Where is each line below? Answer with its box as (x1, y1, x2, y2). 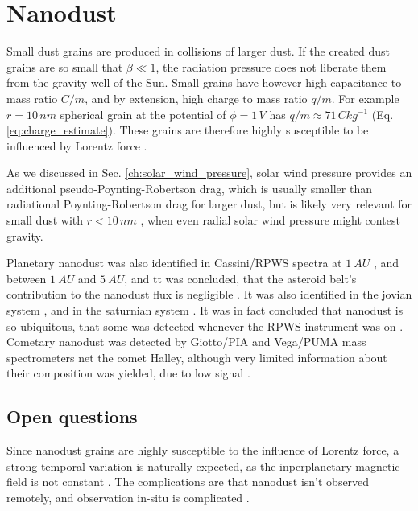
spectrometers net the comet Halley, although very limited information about (6, 348, 387, 365)
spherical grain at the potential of (60, 105, 226, 122)
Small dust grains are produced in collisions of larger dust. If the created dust (6, 43, 390, 60)
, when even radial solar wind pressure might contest (140, 212, 400, 229)
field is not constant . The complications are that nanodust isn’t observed (6, 473, 370, 490)
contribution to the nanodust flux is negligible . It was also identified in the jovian (6, 286, 412, 303)
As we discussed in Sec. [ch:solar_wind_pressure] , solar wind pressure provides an (6, 164, 412, 181)
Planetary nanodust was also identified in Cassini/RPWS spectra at (6, 254, 342, 271)
